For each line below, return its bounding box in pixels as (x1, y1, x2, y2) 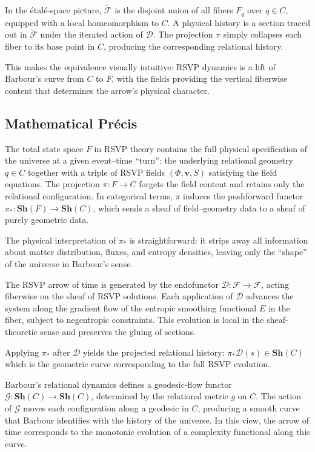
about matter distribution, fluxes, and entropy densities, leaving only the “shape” (5, 245, 307, 258)
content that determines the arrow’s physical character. (5, 84, 210, 96)
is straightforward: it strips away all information (129, 233, 308, 246)
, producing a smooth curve (197, 401, 300, 414)
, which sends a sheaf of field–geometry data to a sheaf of (93, 201, 305, 214)
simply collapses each (223, 28, 302, 41)
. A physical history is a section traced (167, 16, 311, 28)
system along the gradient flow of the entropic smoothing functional (5, 301, 257, 314)
